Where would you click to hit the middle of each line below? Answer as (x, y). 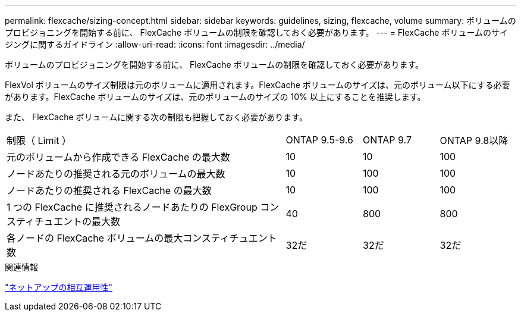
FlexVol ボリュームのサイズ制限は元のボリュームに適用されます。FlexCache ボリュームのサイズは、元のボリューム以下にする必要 (258, 85)
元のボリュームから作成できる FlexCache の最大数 (118, 157)
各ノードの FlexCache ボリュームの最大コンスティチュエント (142, 238)
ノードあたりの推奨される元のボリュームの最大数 (116, 174)
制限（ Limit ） (39, 140)
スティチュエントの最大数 (64, 221)
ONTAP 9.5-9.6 (319, 140)
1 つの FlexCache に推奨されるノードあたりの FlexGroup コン (143, 207)
